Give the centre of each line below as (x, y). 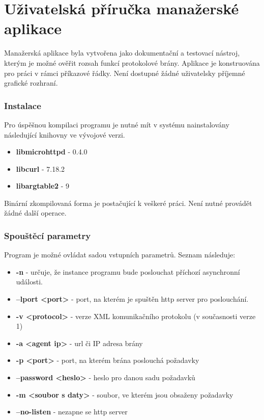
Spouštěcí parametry (48, 235)
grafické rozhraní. (31, 83)
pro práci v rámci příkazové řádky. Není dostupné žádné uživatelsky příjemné (125, 73)
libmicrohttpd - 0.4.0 (52, 152)
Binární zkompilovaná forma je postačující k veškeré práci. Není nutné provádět (128, 203)
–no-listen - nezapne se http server (72, 412)
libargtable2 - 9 (43, 186)
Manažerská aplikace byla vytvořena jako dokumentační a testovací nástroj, (122, 53)
